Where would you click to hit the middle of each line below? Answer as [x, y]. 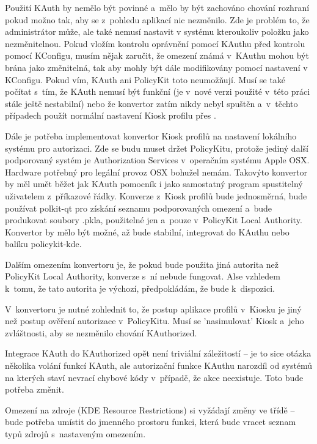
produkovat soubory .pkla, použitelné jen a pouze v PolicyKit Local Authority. [154, 220]
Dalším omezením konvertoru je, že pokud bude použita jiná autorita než [142, 264]
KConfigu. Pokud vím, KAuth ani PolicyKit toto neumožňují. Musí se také [145, 79]
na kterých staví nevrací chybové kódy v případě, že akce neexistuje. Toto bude [154, 377]
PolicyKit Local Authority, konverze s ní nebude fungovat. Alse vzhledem [143, 276]
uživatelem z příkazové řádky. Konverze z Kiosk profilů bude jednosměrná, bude [156, 195]
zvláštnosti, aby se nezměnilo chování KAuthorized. [101, 332]
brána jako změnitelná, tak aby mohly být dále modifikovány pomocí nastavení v [156, 67]
